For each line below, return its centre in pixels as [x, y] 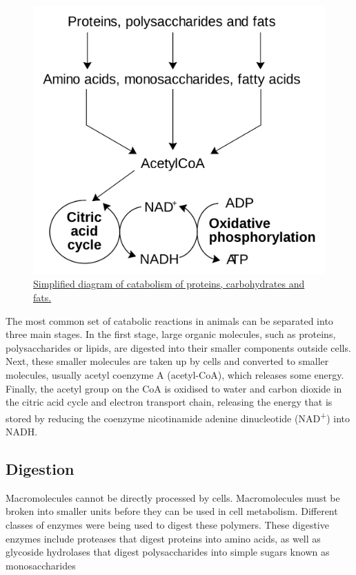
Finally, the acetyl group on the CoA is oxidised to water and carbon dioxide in [174, 388]
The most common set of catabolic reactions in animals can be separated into [169, 320]
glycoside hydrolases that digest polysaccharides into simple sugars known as [168, 552]
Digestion [40, 468]
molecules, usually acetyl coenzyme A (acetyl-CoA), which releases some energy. [175, 374]
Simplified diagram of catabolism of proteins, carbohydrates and [169, 284]
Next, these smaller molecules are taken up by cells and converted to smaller [167, 361]
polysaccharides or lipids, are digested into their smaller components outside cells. [178, 347]
